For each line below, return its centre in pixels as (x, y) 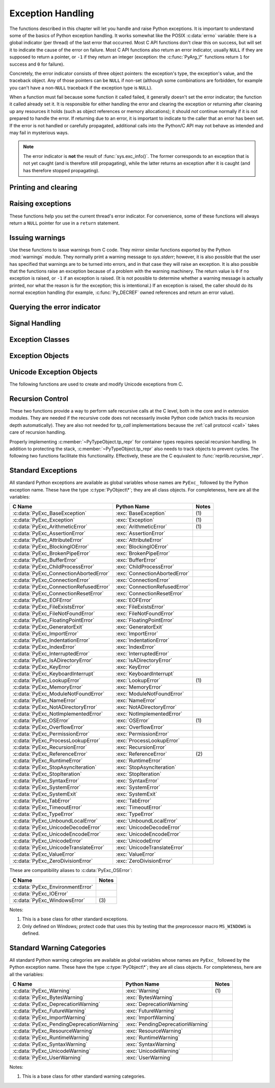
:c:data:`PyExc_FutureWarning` (49, 1011)
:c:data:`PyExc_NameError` (45, 700)
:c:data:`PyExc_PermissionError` (51, 734)
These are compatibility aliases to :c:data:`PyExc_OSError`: (71, 871)
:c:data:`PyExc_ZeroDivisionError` (53, 861)
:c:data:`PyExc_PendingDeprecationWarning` (66, 1024)
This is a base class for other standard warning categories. (84, 1076)
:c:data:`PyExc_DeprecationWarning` (56, 1004)
